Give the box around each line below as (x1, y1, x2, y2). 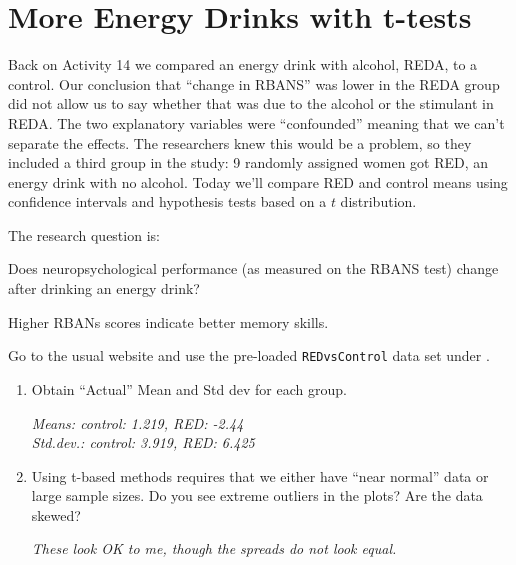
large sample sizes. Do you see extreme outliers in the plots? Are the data (31, 485, 483, 506)
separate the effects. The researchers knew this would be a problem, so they (8, 132, 472, 153)
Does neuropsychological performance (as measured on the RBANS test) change (8, 258, 499, 279)
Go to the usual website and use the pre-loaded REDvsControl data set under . (8, 345, 490, 366)
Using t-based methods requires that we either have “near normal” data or (31, 465, 489, 486)
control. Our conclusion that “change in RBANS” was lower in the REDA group (8, 73, 500, 94)
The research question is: (8, 224, 160, 245)
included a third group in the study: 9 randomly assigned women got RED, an (8, 152, 489, 173)
